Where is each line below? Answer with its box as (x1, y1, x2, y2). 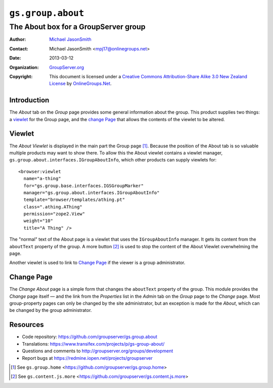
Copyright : (9, 73, 33, 79)
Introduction (9, 96, 50, 104)
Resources (9, 320, 44, 329)
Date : (9, 55, 21, 61)
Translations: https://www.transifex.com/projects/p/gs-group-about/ (22, 341, 165, 347)
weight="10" (23, 218, 53, 224)
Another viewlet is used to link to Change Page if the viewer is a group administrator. (9, 260, 186, 266)
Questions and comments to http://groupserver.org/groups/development (22, 348, 173, 354)
